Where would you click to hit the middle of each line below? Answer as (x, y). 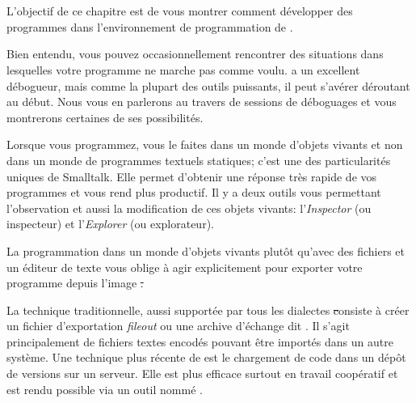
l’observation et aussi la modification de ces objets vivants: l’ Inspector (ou (189, 208)
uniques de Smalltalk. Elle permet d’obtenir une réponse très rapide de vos (192, 176)
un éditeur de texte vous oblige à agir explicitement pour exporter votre (185, 267)
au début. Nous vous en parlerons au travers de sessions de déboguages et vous (202, 102)
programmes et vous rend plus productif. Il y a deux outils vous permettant (194, 192)
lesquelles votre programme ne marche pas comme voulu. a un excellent (183, 69)
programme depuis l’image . (75, 283)
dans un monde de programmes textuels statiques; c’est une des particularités (199, 160)
